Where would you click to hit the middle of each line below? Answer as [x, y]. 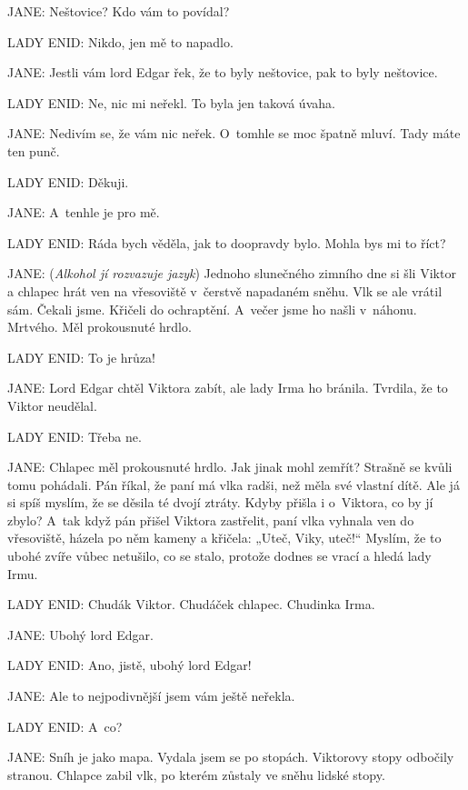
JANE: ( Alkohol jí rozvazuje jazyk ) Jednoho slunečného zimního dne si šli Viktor [232, 273]
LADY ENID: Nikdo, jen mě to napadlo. [120, 41]
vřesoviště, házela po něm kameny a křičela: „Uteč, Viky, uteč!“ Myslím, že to [224, 538]
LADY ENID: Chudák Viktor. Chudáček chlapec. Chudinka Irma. [191, 604]
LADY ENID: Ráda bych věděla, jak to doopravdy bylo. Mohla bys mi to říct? [227, 242]
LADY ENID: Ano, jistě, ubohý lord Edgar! [129, 665]
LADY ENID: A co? [65, 726]
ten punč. [34, 150]
